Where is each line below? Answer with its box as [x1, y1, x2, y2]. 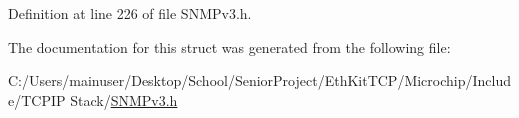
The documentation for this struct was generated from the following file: [8, 36, 451, 57]
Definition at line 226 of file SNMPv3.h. [8, 3, 252, 23]
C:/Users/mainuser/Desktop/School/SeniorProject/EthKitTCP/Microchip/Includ [8, 70, 512, 91]
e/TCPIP [8, 89, 66, 110]
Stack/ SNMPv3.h [70, 89, 178, 110]
